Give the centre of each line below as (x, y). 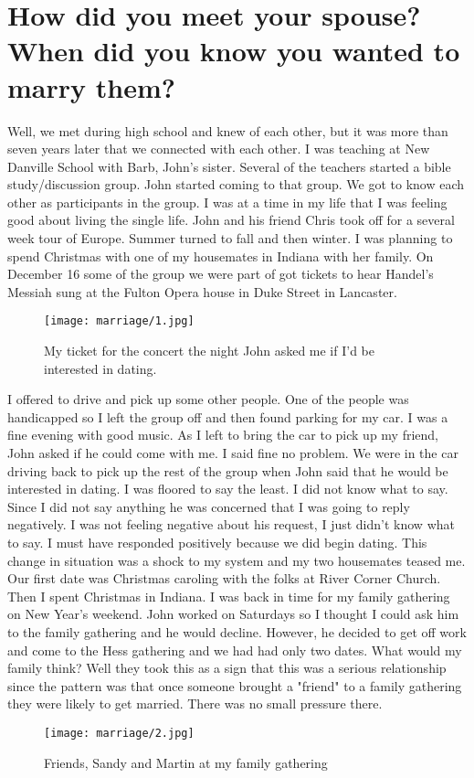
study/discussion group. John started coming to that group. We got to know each (236, 184)
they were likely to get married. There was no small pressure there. (195, 703)
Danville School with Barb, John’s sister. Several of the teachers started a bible (229, 166)
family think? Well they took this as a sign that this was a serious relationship (227, 668)
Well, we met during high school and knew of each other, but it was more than (228, 130)
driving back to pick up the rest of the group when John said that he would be (228, 470)
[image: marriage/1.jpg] (119, 321)
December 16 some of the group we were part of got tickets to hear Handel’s (221, 274)
